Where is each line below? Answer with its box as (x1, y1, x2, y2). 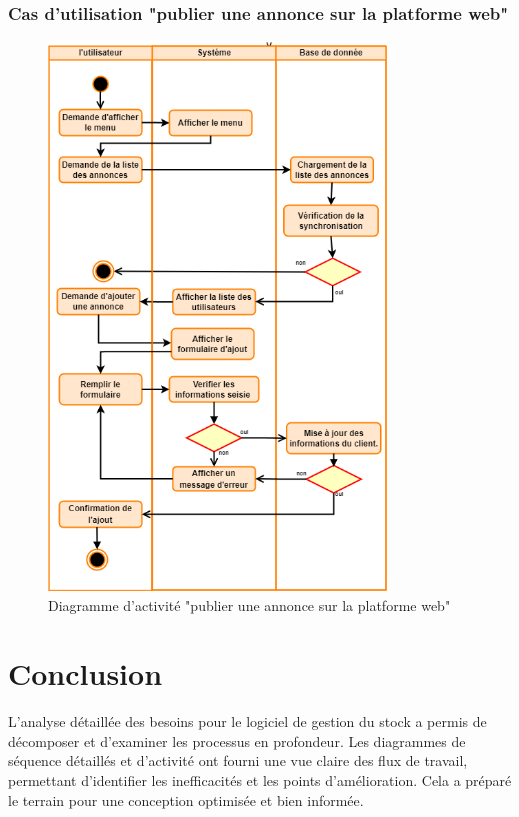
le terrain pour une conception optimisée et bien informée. (8, 789, 364, 810)
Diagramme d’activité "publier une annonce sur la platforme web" (48, 594, 451, 615)
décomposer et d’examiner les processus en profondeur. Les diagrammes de (8, 730, 466, 751)
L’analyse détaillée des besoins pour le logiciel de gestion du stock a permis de (8, 711, 487, 732)
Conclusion (8, 653, 163, 694)
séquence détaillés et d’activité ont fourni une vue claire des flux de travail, (8, 750, 468, 771)
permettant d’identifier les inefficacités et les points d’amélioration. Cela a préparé (8, 770, 512, 791)
